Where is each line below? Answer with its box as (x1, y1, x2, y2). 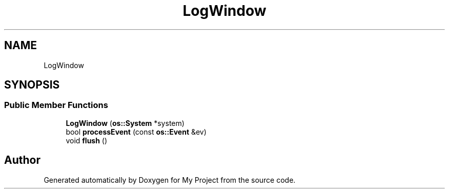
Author (4, 154, 40, 167)
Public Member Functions (4, 100, 108, 111)
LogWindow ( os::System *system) (66, 118, 185, 127)
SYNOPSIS (4, 78, 60, 92)
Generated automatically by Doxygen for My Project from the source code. (44, 175, 296, 184)
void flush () (66, 136, 108, 145)
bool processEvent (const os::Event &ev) (66, 127, 207, 136)
